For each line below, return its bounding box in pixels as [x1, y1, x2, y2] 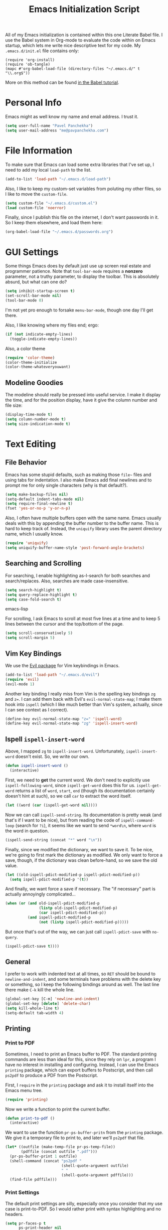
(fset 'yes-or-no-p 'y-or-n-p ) [5, 506, 71, 511]
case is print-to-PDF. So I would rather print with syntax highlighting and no [5, 1205, 161, 1212]
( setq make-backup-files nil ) [5, 492, 69, 497]
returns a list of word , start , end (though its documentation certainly [15, 788, 155, 794]
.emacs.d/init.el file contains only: [5, 48, 79, 54]
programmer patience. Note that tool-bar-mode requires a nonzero [5, 268, 143, 274]
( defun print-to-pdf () [5, 1116, 55, 1121]
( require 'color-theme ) [5, 355, 55, 360]
